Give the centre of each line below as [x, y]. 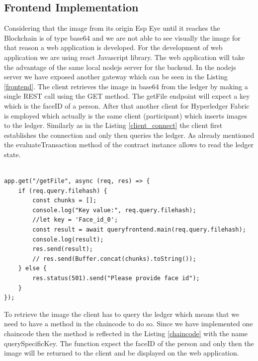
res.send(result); [63, 249]
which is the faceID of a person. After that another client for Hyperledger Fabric [127, 105]
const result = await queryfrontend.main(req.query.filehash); [139, 230]
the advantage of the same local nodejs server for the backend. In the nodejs [120, 67]
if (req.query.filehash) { [63, 191]
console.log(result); [68, 239]
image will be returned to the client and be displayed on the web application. [122, 353]
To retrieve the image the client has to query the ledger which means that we [122, 314]
